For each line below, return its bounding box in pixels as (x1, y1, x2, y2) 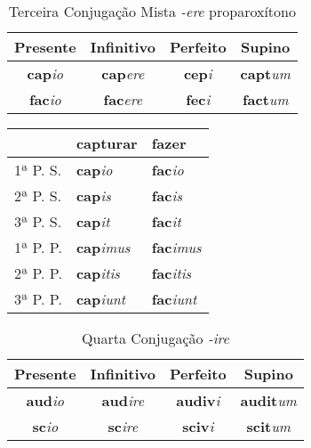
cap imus (76, 237, 131, 257)
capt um (240, 63, 291, 84)
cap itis (76, 263, 120, 283)
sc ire (108, 416, 139, 436)
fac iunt (151, 289, 197, 309)
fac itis (151, 263, 192, 283)
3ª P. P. (14, 289, 62, 309)
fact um (242, 89, 289, 110)
